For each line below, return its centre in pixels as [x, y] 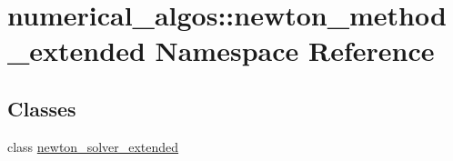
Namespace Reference [295, 50]
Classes [42, 108]
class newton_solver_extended [93, 146]
